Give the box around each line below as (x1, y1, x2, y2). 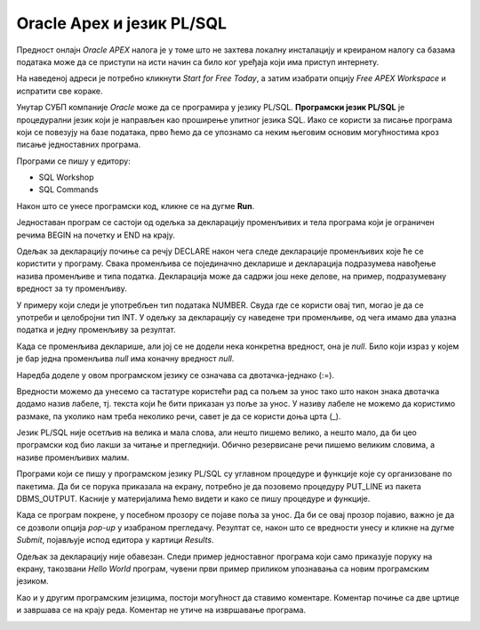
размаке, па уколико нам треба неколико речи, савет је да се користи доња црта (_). (16, 410, 341, 422)
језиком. (16, 576, 49, 586)
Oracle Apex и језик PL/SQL (16, 13, 227, 33)
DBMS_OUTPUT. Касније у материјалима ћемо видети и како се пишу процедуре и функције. (16, 494, 371, 505)
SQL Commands (38, 184, 99, 195)
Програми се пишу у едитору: (16, 156, 131, 166)
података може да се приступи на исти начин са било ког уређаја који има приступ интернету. (16, 56, 380, 67)
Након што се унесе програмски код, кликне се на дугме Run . (16, 200, 255, 211)
